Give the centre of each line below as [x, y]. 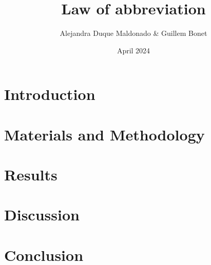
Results [31, 175]
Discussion [42, 215]
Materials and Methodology [104, 134]
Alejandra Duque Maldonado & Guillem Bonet [133, 33]
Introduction [50, 94]
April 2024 [133, 50]
